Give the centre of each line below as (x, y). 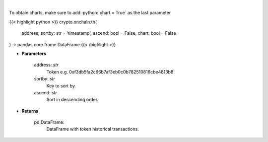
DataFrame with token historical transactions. (93, 129)
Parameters (34, 53)
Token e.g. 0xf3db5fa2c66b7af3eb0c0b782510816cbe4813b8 (110, 71)
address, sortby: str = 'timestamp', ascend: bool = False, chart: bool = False (99, 33)
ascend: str (45, 92)
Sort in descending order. (72, 100)
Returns (30, 111)
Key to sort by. (61, 86)
